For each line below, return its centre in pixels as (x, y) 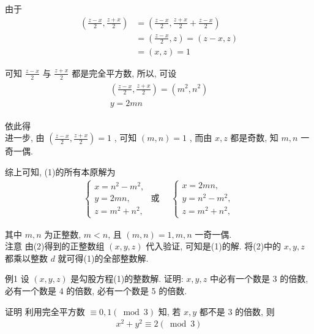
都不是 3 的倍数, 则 (237, 311)
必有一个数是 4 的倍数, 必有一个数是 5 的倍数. (96, 291)
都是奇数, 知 (254, 138)
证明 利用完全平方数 (45, 311)
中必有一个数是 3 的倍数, (259, 279)
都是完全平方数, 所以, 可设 (124, 73)
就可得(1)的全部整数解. (103, 258)
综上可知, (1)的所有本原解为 (60, 171)
